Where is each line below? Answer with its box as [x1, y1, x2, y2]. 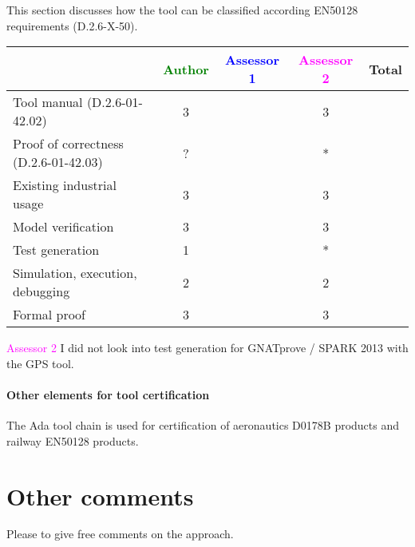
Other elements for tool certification [6, 386, 210, 402]
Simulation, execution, [13, 264, 137, 283]
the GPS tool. [6, 355, 74, 371]
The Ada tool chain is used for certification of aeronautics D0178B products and [6, 417, 400, 434]
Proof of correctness [13, 134, 124, 153]
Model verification [13, 217, 114, 236]
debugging [13, 282, 70, 301]
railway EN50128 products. [6, 432, 139, 449]
